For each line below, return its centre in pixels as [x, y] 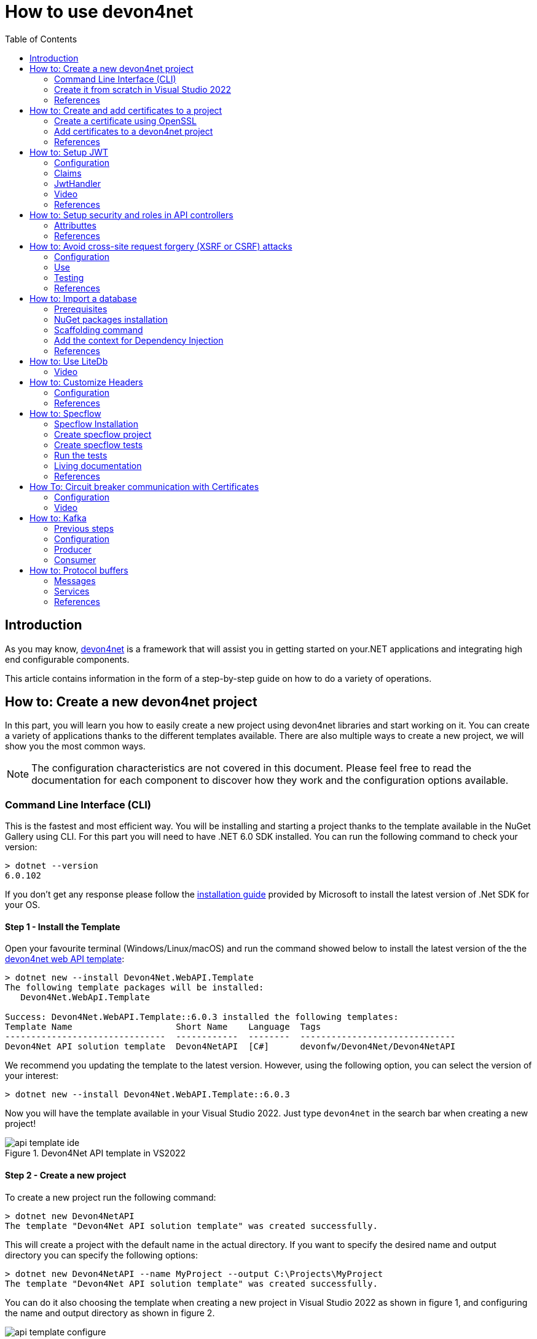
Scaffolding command [99, 330]
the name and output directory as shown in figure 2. [110, 1313]
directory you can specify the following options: [101, 1255]
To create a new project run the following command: [111, 1197]
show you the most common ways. [75, 746]
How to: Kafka [58, 518]
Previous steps [84, 528]
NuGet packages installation [111, 319]
